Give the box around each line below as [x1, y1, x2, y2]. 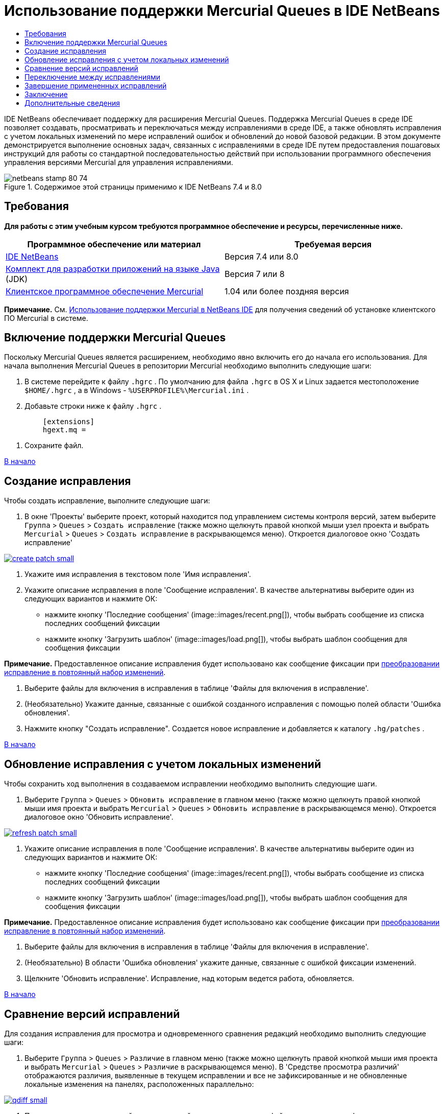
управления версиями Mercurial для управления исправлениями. [4, 157, 233, 167]
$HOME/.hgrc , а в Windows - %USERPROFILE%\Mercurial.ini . [24, 386, 249, 395]
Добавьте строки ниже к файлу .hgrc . [24, 402, 162, 411]
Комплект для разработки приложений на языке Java [6, 263, 220, 274]
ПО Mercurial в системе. [4, 313, 88, 322]
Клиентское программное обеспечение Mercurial [6, 286, 204, 296]
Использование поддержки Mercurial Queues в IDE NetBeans [4, 2, 440, 19]
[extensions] [42, 417, 95, 426]
